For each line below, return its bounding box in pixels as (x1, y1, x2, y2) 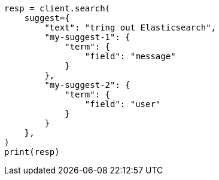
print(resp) (4, 147, 60, 157)
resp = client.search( (4, 4, 111, 13)
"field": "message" (84, 51, 176, 61)
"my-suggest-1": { (44, 32, 130, 42)
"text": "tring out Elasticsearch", (44, 23, 217, 32)
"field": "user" (84, 99, 161, 109)
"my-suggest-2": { (44, 80, 130, 90)
